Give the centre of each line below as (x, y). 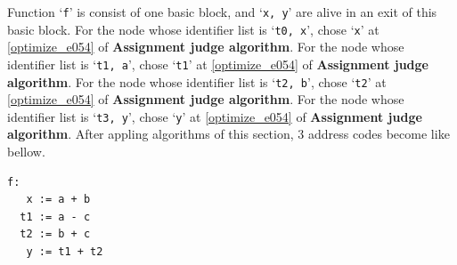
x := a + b (58, 200)
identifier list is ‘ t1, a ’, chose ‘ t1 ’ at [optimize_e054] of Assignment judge (218, 64)
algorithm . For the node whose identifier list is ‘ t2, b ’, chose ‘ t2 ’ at (197, 81)
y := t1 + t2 (65, 252)
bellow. (26, 152)
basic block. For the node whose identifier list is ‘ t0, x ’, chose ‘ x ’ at (193, 29)
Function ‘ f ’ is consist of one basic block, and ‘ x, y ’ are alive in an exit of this (222, 12)
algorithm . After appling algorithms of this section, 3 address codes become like (228, 134)
